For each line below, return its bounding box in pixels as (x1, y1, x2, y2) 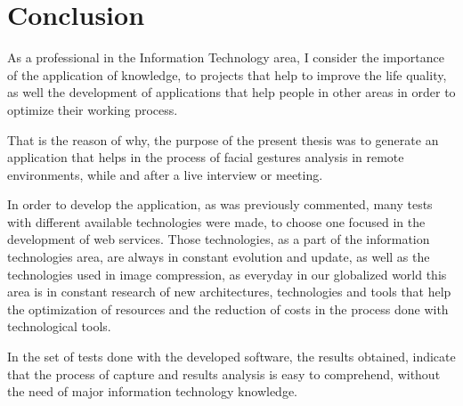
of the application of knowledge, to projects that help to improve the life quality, (7, 65, 447, 84)
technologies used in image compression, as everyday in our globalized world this (7, 264, 447, 283)
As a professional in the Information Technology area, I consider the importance (7, 48, 444, 67)
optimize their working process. (7, 100, 178, 118)
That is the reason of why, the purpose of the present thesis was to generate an (7, 130, 439, 149)
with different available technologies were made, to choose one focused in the (7, 212, 426, 231)
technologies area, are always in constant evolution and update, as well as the (7, 248, 430, 266)
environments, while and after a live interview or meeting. (7, 165, 323, 183)
